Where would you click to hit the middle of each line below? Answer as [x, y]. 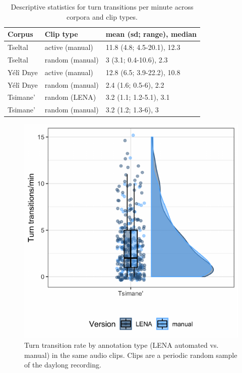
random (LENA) [70, 97]
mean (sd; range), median [151, 34]
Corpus [20, 34]
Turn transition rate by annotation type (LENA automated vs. [122, 345]
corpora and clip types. [102, 16]
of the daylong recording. [63, 365]
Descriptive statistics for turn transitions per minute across [102, 7]
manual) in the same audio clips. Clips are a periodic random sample [131, 355]
